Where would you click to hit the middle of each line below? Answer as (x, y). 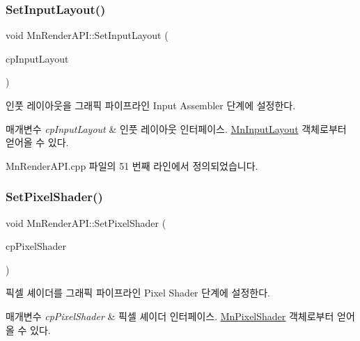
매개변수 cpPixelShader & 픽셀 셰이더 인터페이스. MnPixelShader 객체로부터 (170, 316)
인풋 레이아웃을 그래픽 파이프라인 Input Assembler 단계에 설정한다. (151, 105)
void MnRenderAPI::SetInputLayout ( (87, 35)
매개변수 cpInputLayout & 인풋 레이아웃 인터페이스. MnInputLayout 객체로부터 (176, 128)
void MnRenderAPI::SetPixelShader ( (86, 222)
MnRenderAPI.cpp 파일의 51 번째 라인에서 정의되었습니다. (132, 165)
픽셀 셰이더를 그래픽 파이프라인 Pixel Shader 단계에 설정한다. (138, 293)
